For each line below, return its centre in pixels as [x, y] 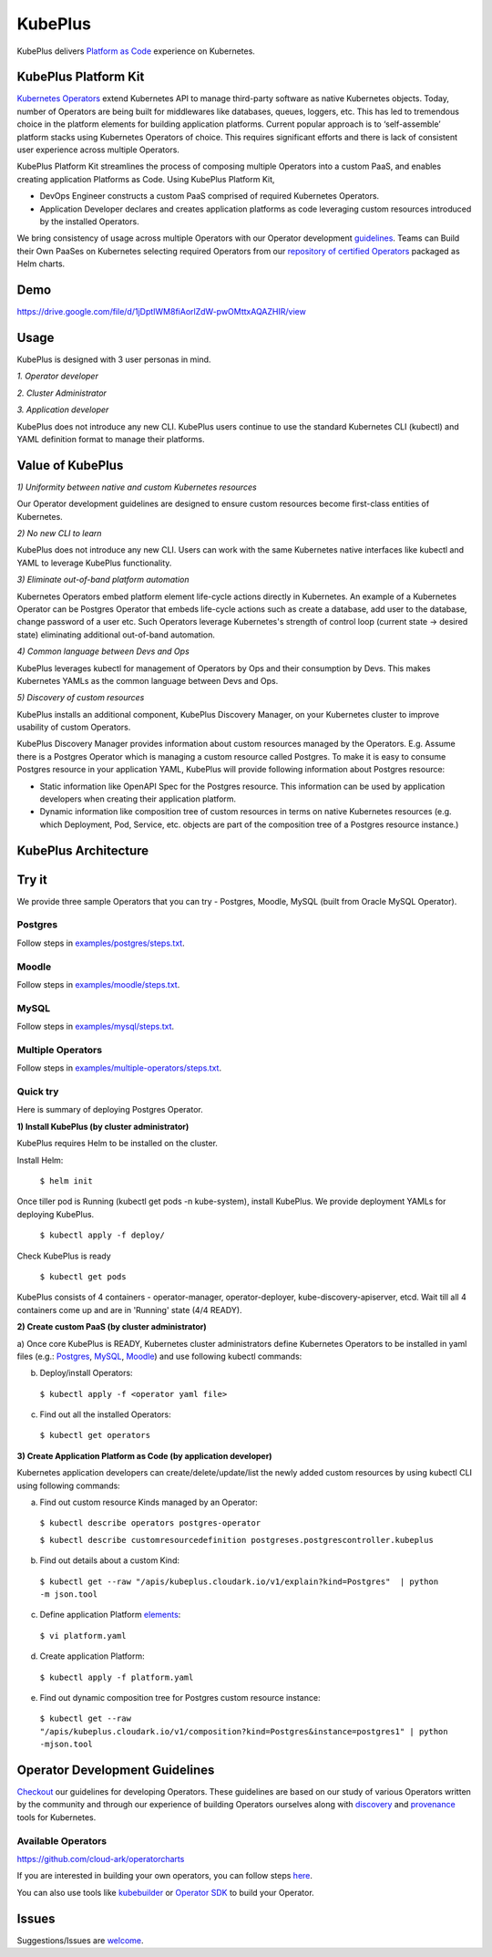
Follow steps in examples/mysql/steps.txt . [96, 1027]
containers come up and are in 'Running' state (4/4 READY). [129, 1310]
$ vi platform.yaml [83, 1636]
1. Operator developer [58, 376]
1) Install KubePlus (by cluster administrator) [103, 1126]
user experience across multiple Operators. [98, 150]
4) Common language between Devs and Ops [103, 651]
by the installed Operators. [90, 221]
